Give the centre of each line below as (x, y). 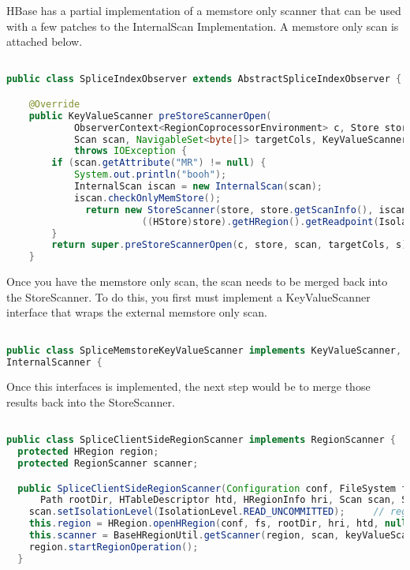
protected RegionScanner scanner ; (108, 463)
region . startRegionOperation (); (114, 547)
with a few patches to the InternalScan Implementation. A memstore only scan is (203, 26)
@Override (54, 104)
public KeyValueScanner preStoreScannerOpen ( (150, 116)
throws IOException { (130, 151)
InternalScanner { (54, 362)
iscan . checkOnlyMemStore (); (147, 198)
